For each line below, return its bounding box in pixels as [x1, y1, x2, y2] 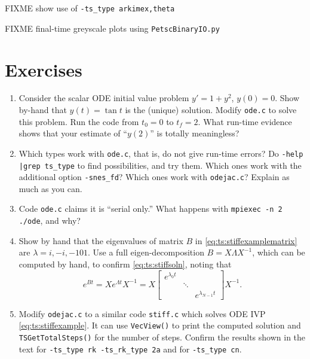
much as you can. [19, 182, 82, 194]
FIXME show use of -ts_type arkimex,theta [5, 2, 175, 14]
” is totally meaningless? [150, 127, 240, 139]
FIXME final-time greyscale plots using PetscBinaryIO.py [5, 22, 220, 34]
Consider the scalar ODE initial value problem [19, 92, 189, 104]
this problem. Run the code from [19, 115, 139, 127]
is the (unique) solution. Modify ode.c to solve [125, 104, 297, 116]
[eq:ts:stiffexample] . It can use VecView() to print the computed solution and [19, 319, 301, 331]
